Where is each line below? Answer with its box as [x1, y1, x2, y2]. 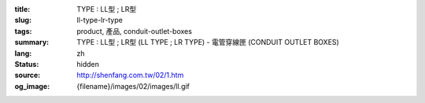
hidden [76, 59, 100, 68]
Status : [14, 59, 39, 68]
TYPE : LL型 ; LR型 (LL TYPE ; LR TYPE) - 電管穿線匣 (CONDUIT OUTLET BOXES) [76, 38, 340, 47]
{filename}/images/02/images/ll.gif [76, 81, 190, 90]
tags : [14, 26, 32, 35]
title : [14, 5, 31, 13]
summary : [14, 38, 50, 47]
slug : [14, 16, 31, 25]
